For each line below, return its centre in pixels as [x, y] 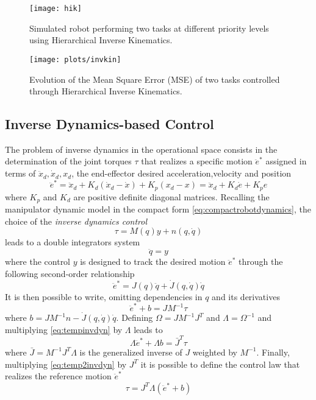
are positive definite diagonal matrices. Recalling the [171, 196]
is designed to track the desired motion [153, 261]
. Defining [135, 318]
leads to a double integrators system [73, 242]
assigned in [286, 161]
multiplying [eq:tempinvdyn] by [64, 329]
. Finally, [273, 352]
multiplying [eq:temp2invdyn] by [66, 364]
